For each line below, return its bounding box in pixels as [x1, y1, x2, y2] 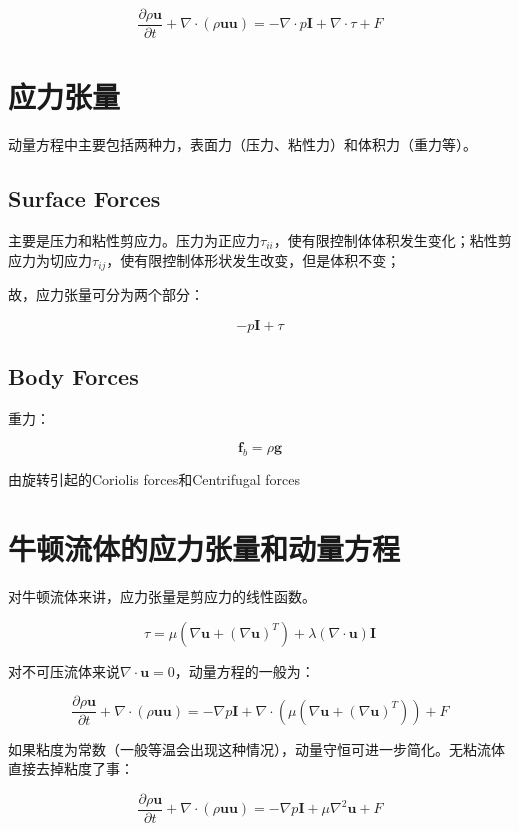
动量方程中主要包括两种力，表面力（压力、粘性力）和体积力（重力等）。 [8, 134, 477, 155]
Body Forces [8, 361, 139, 392]
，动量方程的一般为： [174, 660, 315, 681]
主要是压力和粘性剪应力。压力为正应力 [8, 229, 260, 250]
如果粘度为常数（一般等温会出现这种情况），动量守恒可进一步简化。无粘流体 [8, 738, 505, 759]
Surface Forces [8, 183, 161, 214]
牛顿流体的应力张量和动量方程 [8, 528, 401, 568]
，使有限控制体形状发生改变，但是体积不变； [106, 249, 401, 270]
